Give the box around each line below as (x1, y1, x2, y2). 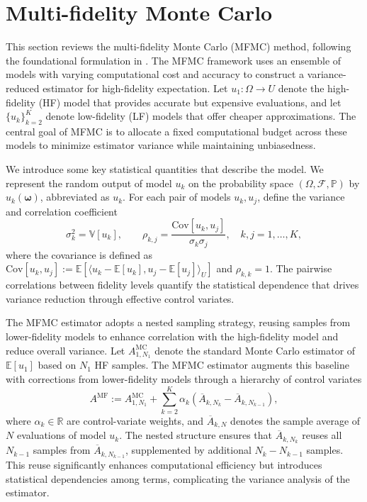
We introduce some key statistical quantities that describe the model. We (6, 162, 324, 177)
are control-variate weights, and (67, 413, 204, 428)
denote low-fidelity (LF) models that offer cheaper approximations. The (45, 108, 356, 123)
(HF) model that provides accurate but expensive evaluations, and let (38, 94, 341, 109)
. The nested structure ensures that (119, 428, 273, 442)
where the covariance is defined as (6, 247, 153, 262)
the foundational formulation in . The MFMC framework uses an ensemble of (6, 52, 341, 67)
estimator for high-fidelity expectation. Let (43, 80, 228, 95)
